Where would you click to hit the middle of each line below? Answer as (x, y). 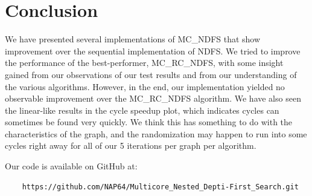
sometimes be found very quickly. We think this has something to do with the (149, 122)
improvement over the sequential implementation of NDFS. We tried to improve (153, 51)
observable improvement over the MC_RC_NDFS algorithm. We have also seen (153, 98)
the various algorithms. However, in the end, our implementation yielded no (145, 86)
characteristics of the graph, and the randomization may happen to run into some (156, 133)
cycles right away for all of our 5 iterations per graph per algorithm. (131, 145)
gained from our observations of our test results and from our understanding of (151, 74)
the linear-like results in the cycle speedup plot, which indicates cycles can (142, 110)
